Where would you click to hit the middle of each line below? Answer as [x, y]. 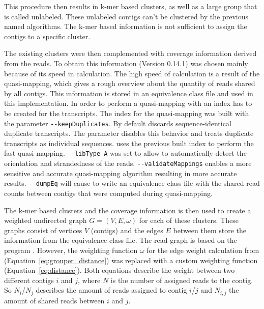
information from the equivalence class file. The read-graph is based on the [121, 240]
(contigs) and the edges [127, 230]
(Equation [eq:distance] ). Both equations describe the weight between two [120, 270]
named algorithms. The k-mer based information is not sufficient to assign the [126, 26]
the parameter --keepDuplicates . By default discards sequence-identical [118, 123]
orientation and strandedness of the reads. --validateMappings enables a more [128, 163]
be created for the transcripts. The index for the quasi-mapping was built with [127, 113]
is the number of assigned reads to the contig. [182, 280]
